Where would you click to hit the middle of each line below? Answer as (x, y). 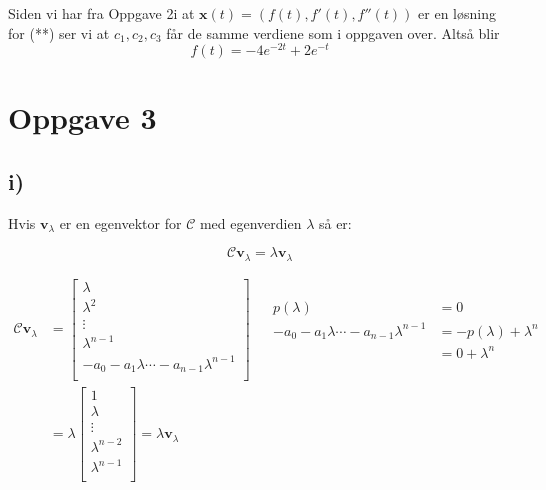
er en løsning (457, 13)
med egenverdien (250, 222)
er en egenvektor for (120, 222)
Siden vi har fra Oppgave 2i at (101, 13)
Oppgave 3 (82, 117)
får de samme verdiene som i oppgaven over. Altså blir (333, 32)
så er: (335, 222)
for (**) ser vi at (59, 32)
